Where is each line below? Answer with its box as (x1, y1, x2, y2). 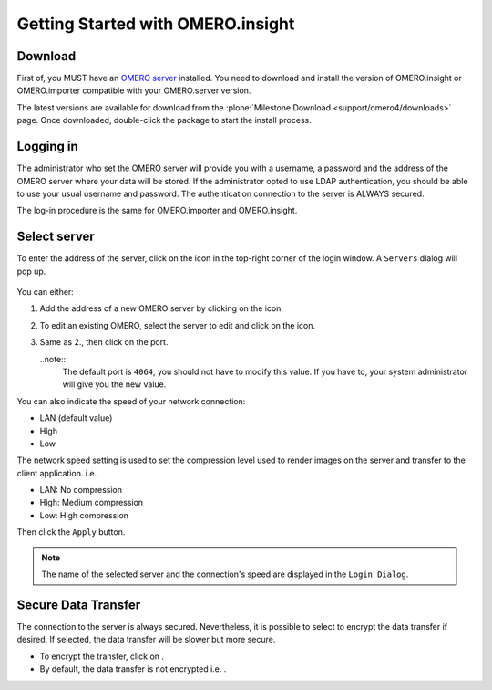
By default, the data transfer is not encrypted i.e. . (39, 664, 227, 674)
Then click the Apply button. (16, 527, 126, 538)
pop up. (16, 266, 46, 277)
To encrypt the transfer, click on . (39, 651, 164, 662)
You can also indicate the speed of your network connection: (16, 395, 246, 406)
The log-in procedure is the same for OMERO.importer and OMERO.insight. (16, 205, 298, 216)
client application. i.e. (16, 467, 97, 478)
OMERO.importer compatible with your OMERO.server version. (16, 85, 251, 96)
